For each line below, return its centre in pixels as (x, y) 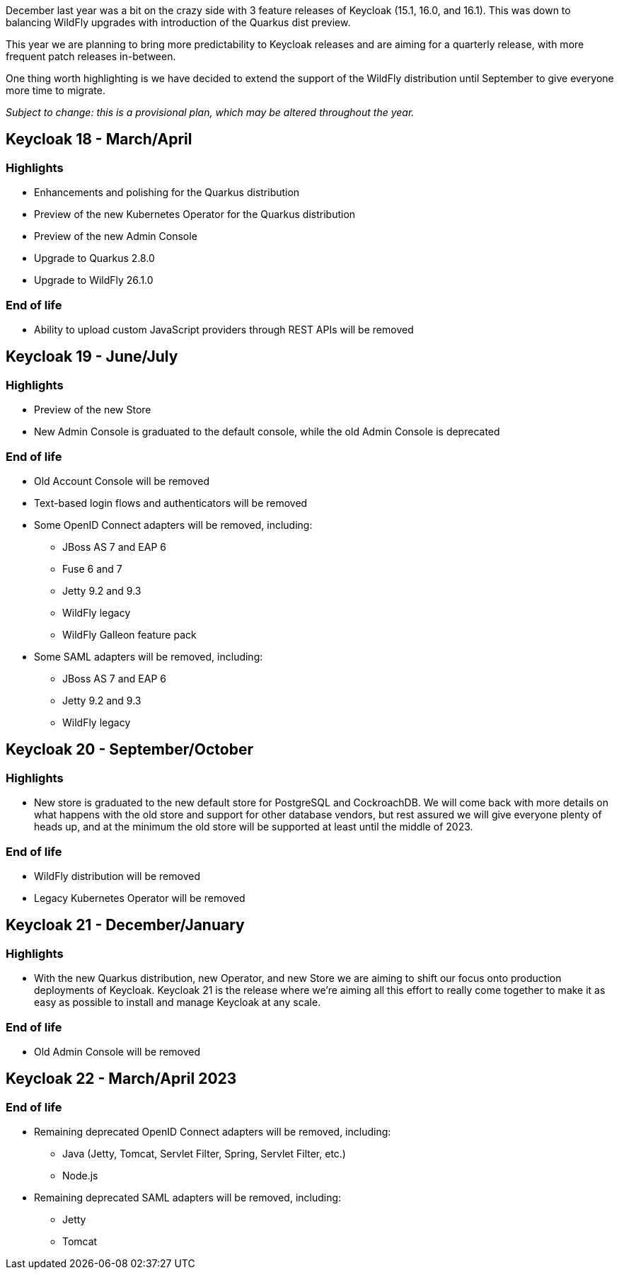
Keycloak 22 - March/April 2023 (121, 1079)
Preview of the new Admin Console (116, 236)
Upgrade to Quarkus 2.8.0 (94, 258)
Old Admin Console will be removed (117, 1051)
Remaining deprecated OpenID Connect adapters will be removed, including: (213, 1132)
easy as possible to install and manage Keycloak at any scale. (178, 1002)
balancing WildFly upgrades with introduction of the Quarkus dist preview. (178, 22)
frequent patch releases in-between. (91, 56)
